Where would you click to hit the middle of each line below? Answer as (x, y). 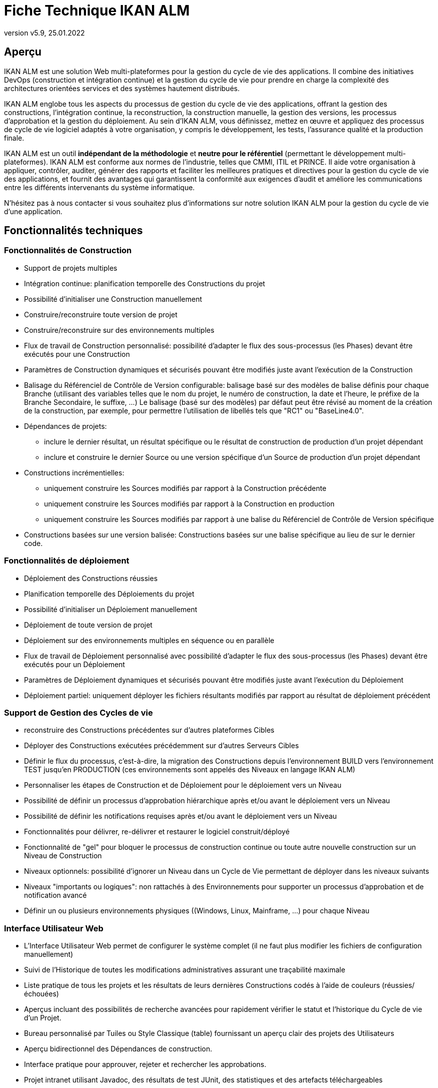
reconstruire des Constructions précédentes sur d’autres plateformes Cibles (149, 730)
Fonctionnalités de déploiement (67, 561)
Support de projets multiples (71, 268)
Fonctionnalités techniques (73, 231)
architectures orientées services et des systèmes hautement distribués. (122, 88)
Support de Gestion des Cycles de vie (78, 712)
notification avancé (55, 895)
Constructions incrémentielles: (74, 472)
